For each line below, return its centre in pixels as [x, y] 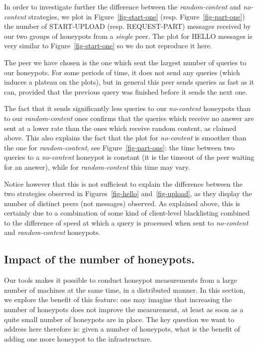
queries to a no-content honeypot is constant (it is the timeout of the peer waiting [129, 157]
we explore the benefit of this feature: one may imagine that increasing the [118, 299]
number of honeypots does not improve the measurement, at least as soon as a [124, 309]
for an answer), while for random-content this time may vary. [97, 167]
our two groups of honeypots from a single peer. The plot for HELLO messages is [128, 36]
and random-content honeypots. [52, 232]
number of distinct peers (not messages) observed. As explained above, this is [122, 203]
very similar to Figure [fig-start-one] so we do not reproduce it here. [108, 46]
